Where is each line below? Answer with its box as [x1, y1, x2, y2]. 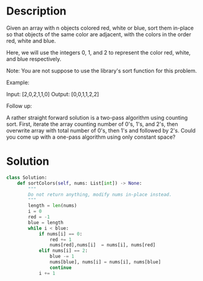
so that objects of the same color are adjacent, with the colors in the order [6, 30, 191, 38]
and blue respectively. [6, 55, 62, 62]
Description [6, 4, 67, 18]
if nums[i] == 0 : [38, 231, 83, 237]
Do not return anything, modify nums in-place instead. [28, 191, 172, 197]
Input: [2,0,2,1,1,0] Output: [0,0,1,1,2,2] [6, 90, 99, 98]
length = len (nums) [28, 203, 78, 209]
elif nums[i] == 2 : [38, 248, 88, 254]
